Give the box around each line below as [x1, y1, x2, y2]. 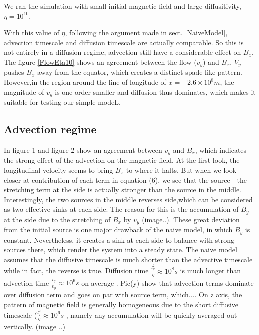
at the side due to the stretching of [4, 214, 111, 224]
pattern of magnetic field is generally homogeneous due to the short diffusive [4, 299, 239, 310]
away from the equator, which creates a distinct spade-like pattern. [37, 67, 242, 77]
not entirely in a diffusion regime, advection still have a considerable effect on [4, 47, 241, 57]
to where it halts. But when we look [126, 164, 237, 175]
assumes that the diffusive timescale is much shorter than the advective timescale [4, 254, 253, 264]
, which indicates [195, 144, 247, 155]
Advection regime [4, 121, 97, 137]
